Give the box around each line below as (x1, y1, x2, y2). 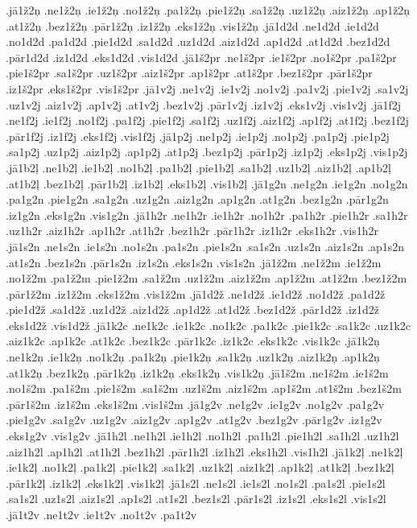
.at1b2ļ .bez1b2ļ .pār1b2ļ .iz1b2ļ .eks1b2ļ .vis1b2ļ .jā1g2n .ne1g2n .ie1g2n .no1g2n (6, 175, 408, 192)
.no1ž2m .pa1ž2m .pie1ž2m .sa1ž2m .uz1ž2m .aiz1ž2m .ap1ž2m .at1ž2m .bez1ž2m (6, 270, 407, 287)
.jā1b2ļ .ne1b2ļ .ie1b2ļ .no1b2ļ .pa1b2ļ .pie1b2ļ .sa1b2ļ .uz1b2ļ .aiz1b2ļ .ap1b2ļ (6, 159, 391, 175)
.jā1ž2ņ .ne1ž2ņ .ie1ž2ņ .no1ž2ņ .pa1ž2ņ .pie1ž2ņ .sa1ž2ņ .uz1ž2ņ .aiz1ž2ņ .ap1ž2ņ (6, 2, 411, 18)
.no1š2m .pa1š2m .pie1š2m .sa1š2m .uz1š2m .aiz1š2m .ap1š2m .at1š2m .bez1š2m (6, 380, 402, 397)
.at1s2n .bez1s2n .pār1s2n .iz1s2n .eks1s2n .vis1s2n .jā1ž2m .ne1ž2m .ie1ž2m (6, 254, 382, 270)
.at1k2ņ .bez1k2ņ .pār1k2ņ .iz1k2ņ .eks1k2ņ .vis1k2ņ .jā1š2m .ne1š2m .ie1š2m (6, 364, 389, 381)
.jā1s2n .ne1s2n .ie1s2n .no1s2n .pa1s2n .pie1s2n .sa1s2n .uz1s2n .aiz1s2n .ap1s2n (6, 237, 405, 254)
